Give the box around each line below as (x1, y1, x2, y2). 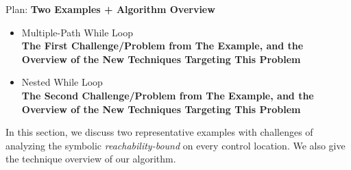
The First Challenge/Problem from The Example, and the (21, 38, 304, 53)
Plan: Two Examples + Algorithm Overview (5, 2, 215, 16)
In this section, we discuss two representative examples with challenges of (5, 125, 313, 139)
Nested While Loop (21, 75, 103, 89)
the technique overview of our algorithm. (5, 151, 176, 166)
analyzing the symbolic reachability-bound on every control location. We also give (5, 138, 346, 152)
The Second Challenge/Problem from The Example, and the (21, 88, 314, 102)
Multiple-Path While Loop (21, 25, 134, 39)
